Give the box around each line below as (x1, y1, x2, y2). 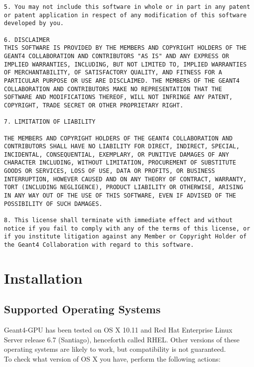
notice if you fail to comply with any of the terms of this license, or (4, 225, 251, 232)
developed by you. (4, 20, 64, 27)
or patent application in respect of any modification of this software (4, 11, 247, 19)
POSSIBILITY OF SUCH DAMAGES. (4, 200, 103, 207)
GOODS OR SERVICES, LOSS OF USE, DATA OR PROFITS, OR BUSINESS (4, 167, 215, 175)
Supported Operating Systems (4, 301, 161, 317)
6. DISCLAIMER (4, 36, 50, 43)
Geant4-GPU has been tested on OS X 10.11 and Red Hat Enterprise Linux (4, 325, 232, 335)
